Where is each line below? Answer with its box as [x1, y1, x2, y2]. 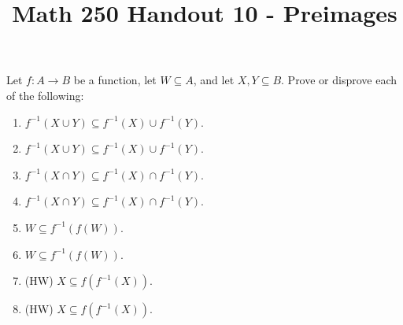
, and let [193, 72, 235, 88]
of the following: [6, 87, 84, 103]
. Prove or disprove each [281, 72, 397, 88]
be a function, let [73, 72, 157, 88]
